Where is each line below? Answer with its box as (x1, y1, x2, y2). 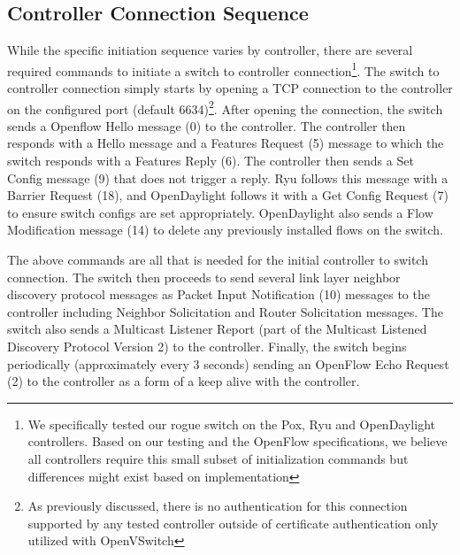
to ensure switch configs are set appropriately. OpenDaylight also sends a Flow (7, 203, 433, 221)
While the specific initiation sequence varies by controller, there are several (7, 41, 413, 59)
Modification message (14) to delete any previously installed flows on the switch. (7, 220, 443, 239)
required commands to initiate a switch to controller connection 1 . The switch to (7, 58, 440, 80)
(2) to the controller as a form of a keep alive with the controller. (7, 372, 360, 390)
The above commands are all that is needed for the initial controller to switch (7, 251, 428, 269)
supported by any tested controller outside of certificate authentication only (27, 513, 439, 532)
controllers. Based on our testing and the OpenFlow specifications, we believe (27, 432, 448, 451)
